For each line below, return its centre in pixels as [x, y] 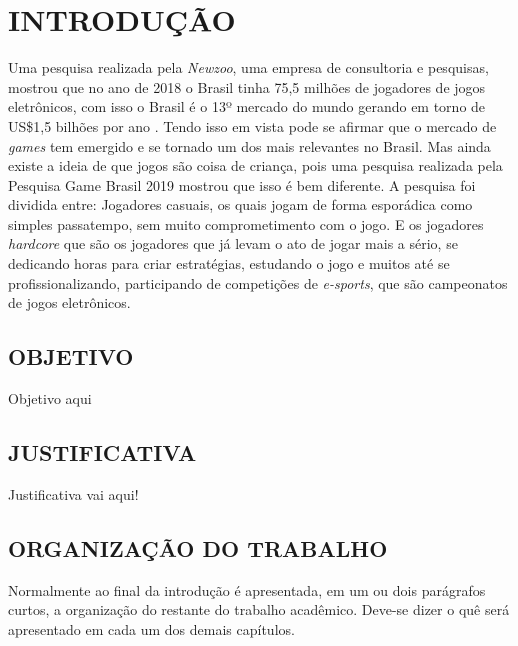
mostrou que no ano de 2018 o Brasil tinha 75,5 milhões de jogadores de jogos [247, 86]
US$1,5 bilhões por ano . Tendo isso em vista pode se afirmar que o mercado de [252, 125]
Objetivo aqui [50, 398]
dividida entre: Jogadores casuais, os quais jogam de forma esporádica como [240, 204]
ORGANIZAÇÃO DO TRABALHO [198, 547]
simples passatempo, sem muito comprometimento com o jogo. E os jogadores [246, 223]
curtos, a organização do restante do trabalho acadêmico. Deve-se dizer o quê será [259, 609]
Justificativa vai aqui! [73, 493]
